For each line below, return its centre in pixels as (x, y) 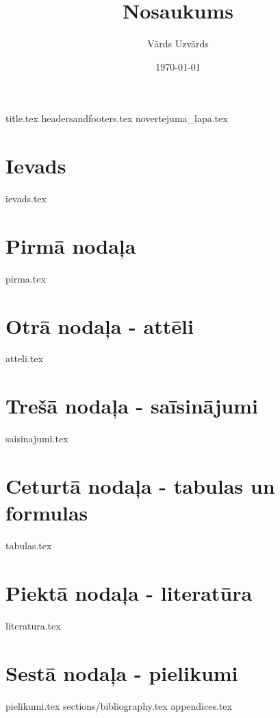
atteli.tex (24, 358)
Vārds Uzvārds (178, 44)
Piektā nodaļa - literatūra (129, 592)
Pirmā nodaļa (71, 245)
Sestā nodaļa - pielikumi (122, 672)
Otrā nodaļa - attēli (100, 325)
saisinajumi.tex (37, 439)
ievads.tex (26, 199)
